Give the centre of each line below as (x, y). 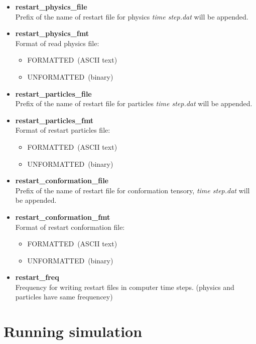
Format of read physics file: (57, 43)
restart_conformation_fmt (63, 217)
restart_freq (37, 277)
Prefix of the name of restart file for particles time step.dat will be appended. (134, 103)
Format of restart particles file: (63, 130)
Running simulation (73, 331)
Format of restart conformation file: (70, 227)
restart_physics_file (51, 7)
